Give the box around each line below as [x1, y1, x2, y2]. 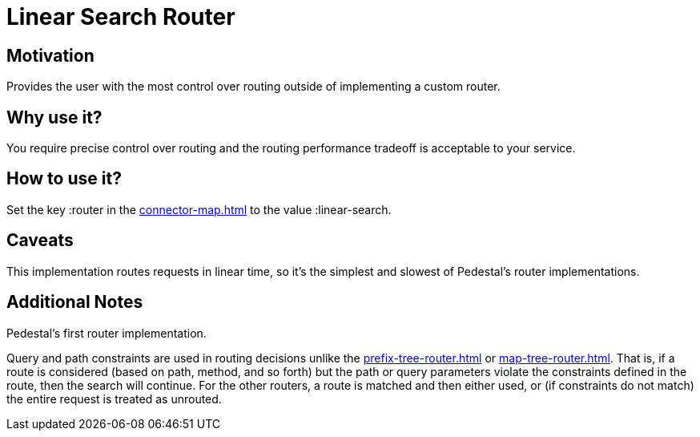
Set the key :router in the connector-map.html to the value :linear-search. [6, 202, 392, 216]
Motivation [6, 45, 95, 66]
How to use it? [6, 168, 122, 189]
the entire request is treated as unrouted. [6, 391, 222, 406]
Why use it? [6, 107, 103, 127]
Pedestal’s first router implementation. [6, 326, 207, 340]
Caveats [6, 230, 74, 251]
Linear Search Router [6, 3, 235, 30]
